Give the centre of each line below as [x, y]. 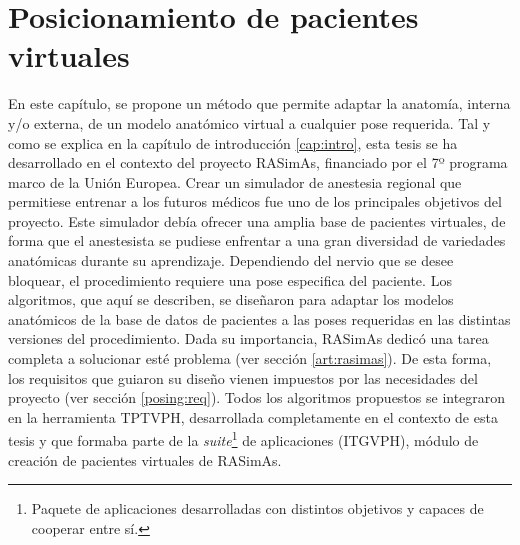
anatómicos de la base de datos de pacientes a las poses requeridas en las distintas [259, 318]
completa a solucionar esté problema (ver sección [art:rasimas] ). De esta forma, [250, 358]
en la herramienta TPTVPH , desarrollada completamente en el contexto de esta [253, 416]
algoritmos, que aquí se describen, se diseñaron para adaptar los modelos [231, 299]
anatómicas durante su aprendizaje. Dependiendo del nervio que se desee [231, 260]
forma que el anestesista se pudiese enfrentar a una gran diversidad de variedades [257, 240]
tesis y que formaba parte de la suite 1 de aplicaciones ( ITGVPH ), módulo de [243, 439]
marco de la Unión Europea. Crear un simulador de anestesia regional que [235, 181]
